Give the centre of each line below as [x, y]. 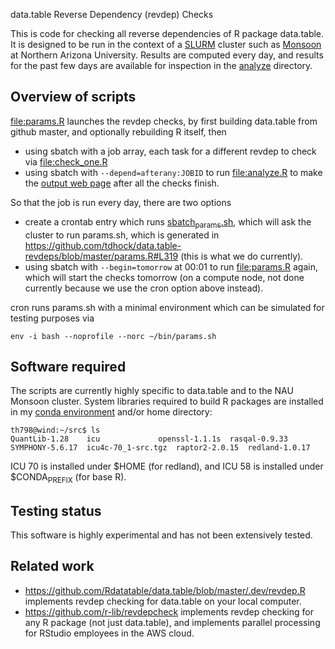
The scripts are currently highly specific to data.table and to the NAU [152, 391]
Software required [68, 367]
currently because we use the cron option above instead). [144, 288]
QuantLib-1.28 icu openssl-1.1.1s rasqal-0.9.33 [149, 439]
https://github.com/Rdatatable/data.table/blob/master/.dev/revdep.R [165, 590]
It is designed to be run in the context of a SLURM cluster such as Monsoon [166, 44]
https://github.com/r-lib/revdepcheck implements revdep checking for [169, 611]
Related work [52, 566]
